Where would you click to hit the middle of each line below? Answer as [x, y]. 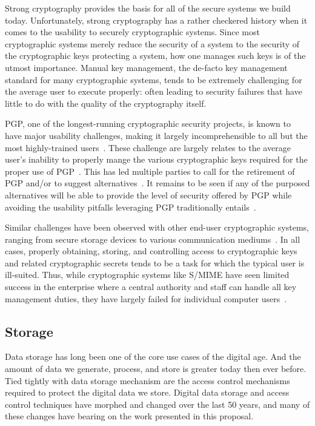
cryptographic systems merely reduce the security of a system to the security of [152, 43]
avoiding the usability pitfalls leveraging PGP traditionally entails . [131, 207]
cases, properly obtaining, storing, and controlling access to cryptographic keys [151, 251]
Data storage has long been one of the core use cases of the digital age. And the [153, 357]
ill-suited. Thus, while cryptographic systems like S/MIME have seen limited [147, 275]
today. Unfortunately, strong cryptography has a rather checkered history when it [156, 20]
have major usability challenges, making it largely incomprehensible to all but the [156, 135]
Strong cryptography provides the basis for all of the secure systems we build [148, 8]
